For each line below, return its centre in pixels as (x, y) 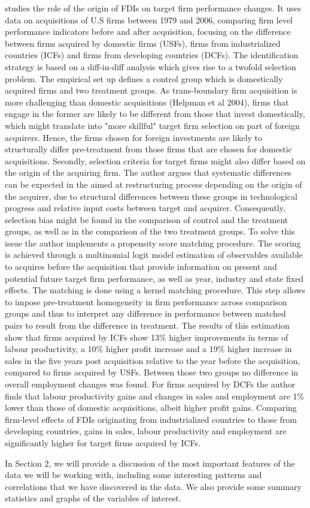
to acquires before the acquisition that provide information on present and (141, 267)
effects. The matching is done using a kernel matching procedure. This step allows (155, 290)
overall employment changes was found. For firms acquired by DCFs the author (150, 384)
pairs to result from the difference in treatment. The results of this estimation (147, 325)
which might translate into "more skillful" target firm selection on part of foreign (152, 125)
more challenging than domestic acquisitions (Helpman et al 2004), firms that (147, 102)
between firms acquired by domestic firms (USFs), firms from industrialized (143, 43)
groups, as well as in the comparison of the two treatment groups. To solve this (150, 231)
